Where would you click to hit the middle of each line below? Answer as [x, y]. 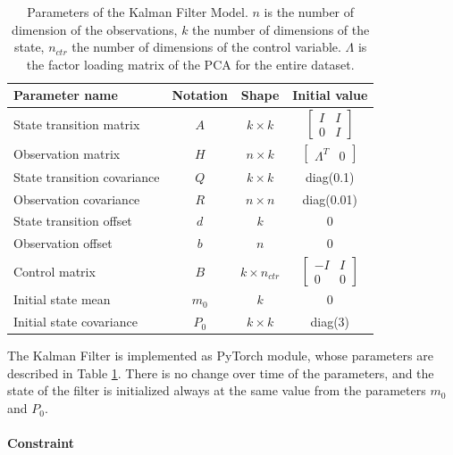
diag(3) [330, 322]
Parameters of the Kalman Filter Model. [138, 12]
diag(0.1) [330, 176]
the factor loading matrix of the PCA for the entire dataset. [190, 64]
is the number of [309, 12]
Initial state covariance [75, 322]
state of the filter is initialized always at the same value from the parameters [217, 390]
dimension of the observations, [95, 29]
